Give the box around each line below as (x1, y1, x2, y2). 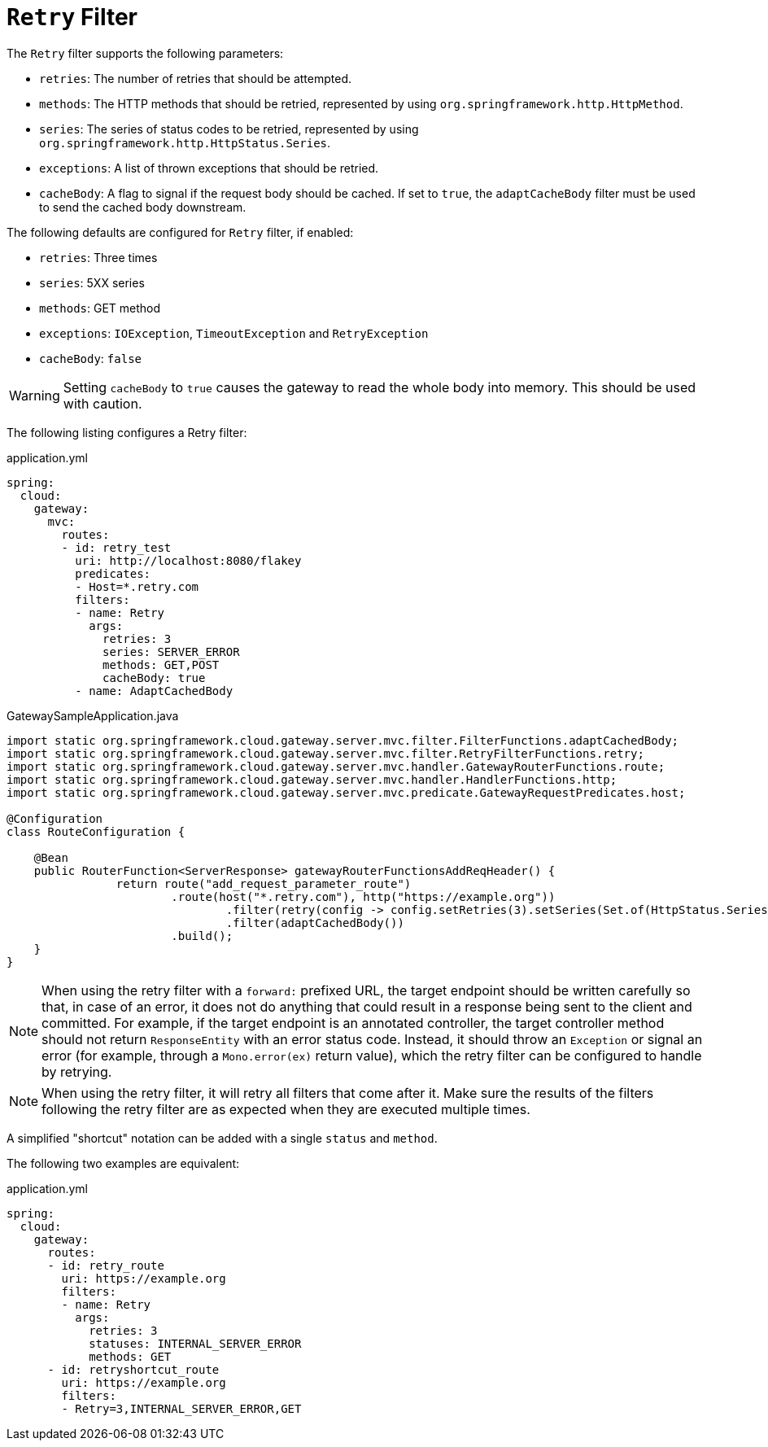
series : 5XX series (39, 275, 145, 290)
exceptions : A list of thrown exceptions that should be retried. (39, 160, 379, 175)
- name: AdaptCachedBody (75, 684, 233, 697)
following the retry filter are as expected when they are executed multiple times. (41, 1100, 530, 1117)
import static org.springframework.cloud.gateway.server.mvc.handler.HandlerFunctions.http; (7, 772, 617, 786)
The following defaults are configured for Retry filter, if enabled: (7, 225, 354, 239)
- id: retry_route (47, 1258, 164, 1272)
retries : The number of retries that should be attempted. (39, 71, 351, 85)
